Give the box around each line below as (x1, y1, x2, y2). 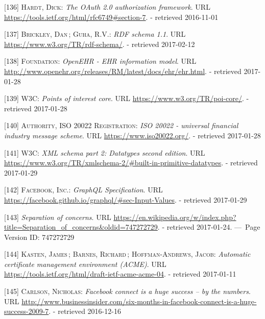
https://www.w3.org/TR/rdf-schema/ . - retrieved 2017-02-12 (4, 38, 195, 49)
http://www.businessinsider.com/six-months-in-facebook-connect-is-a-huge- (21, 296, 257, 306)
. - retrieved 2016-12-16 (49, 306, 121, 316)
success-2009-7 (4, 306, 49, 316)
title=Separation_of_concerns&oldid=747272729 (4, 222, 158, 232)
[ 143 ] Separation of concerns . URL (4, 211, 111, 222)
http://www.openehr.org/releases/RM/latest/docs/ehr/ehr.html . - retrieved (4, 65, 242, 76)
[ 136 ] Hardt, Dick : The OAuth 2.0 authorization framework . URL (4, 2, 210, 12)
